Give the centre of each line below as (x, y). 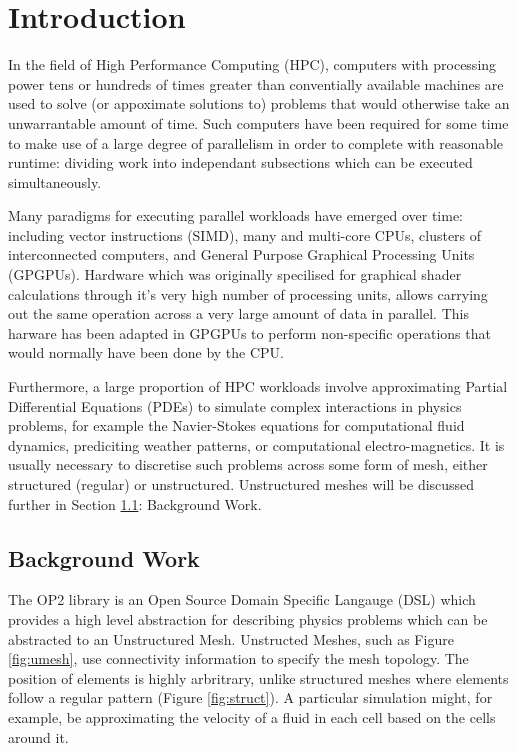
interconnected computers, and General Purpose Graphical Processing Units (241, 254)
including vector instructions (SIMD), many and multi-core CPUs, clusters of (245, 234)
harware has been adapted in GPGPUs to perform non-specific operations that (249, 332)
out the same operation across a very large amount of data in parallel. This (238, 313)
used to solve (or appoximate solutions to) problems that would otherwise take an (259, 103)
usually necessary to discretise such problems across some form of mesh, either (248, 464)
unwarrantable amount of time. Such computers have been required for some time (258, 122)
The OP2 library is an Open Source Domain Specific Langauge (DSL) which (242, 599)
